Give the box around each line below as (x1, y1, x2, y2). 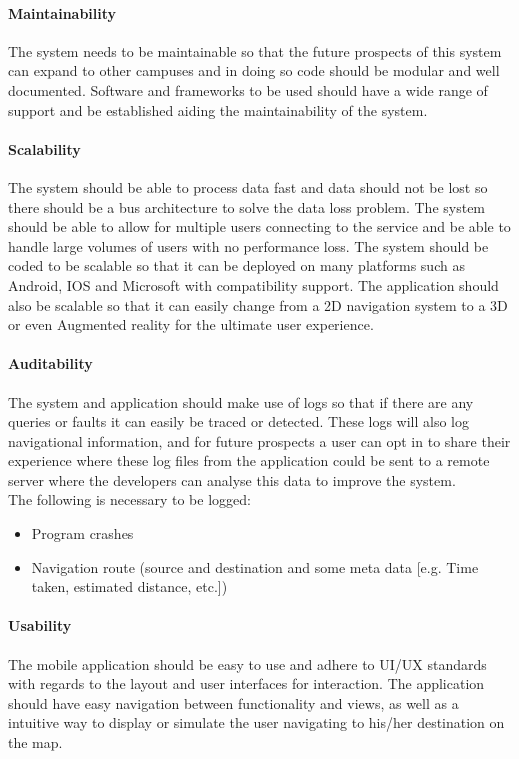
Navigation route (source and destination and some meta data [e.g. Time (31, 556, 479, 577)
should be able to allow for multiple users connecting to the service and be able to (8, 216, 511, 237)
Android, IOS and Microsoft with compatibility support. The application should (8, 274, 499, 295)
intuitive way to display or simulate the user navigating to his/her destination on (8, 712, 505, 733)
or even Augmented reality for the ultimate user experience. (8, 314, 374, 335)
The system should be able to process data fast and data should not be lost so (8, 176, 488, 197)
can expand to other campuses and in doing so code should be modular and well (8, 60, 500, 81)
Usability (8, 615, 72, 636)
